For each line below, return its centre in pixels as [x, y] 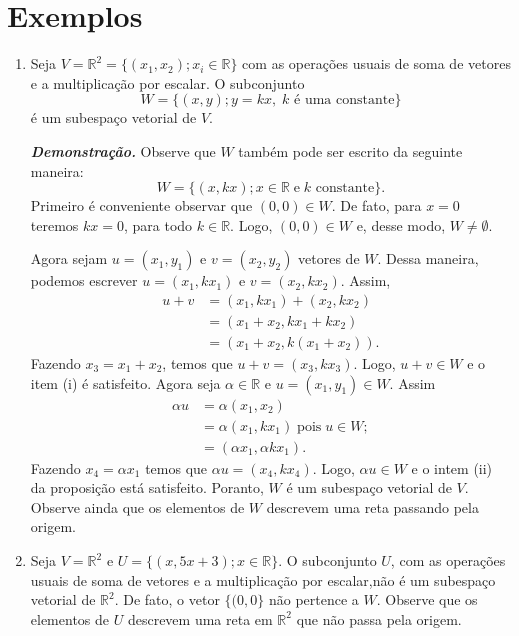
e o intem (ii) [452, 467]
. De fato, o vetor [167, 599]
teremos [54, 224]
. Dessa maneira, [428, 258]
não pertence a [313, 599]
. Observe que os [427, 599]
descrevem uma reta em [200, 618]
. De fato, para [376, 205]
